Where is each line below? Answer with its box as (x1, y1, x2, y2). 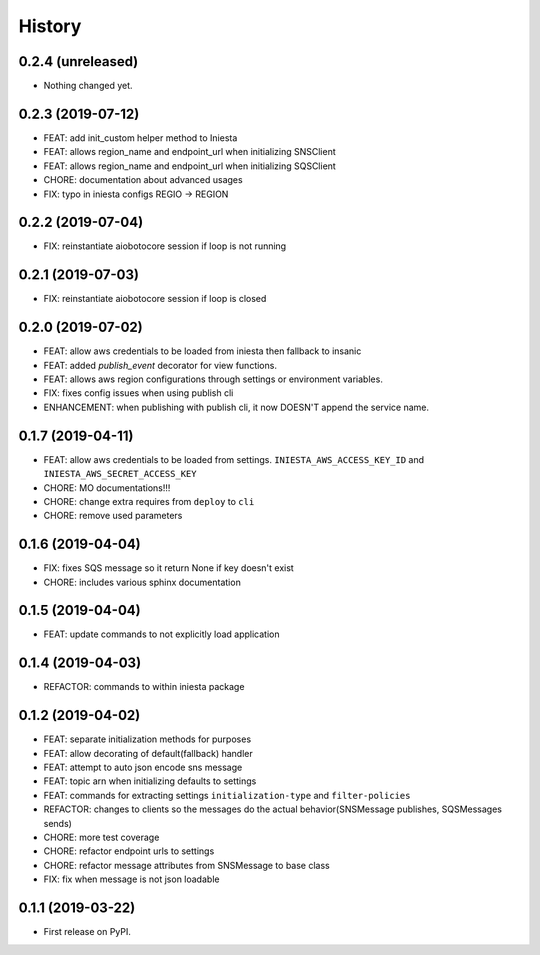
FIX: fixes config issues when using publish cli (43, 387, 234, 399)
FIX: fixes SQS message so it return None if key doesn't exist (43, 562, 294, 574)
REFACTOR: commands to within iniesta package (43, 681, 245, 693)
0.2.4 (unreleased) (18, 53, 139, 70)
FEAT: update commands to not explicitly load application (43, 628, 280, 640)
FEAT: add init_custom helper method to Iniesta (43, 131, 238, 144)
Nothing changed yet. (43, 80, 134, 92)
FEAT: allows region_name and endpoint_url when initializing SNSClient (43, 146, 337, 158)
